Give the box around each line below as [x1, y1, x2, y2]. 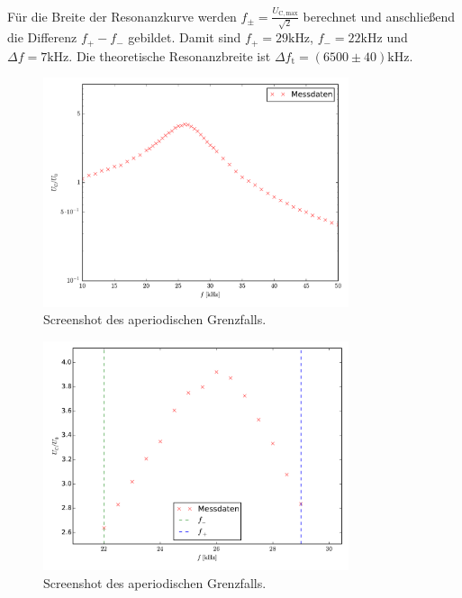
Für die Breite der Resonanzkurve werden [7, 6, 237, 25]
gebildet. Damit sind [128, 28, 241, 47]
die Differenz [7, 28, 77, 47]
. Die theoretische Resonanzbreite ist [68, 46, 271, 65]
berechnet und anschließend [303, 6, 456, 25]
